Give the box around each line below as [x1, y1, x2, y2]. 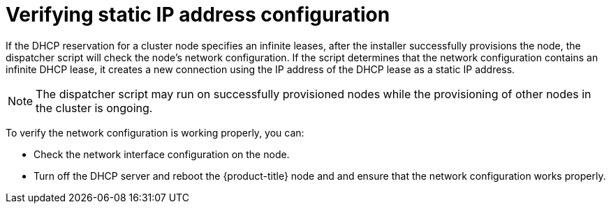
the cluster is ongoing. [36, 100, 153, 115]
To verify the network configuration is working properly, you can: [6, 126, 304, 139]
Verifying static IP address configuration [6, 3, 390, 26]
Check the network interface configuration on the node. [34, 148, 290, 160]
